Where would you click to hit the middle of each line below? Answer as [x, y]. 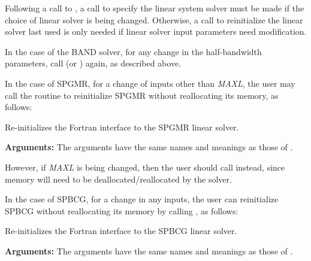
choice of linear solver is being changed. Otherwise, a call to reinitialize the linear [154, 19]
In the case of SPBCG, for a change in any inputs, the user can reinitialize [142, 199]
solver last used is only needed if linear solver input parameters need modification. [156, 31]
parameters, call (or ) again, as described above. [93, 63]
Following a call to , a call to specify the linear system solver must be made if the [155, 8]
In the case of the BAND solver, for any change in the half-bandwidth [133, 51]
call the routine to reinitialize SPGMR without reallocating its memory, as [142, 95]
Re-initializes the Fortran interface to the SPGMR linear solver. [122, 127]
